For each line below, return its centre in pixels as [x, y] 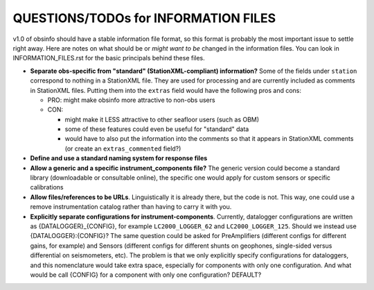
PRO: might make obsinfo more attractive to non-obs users [131, 100]
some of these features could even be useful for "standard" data [157, 129]
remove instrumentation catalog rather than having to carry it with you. [131, 207]
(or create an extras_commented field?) [123, 148]
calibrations [47, 187]
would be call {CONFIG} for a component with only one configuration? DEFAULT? [146, 275]
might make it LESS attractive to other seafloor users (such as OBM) [162, 119]
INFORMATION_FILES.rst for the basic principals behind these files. [109, 58]
